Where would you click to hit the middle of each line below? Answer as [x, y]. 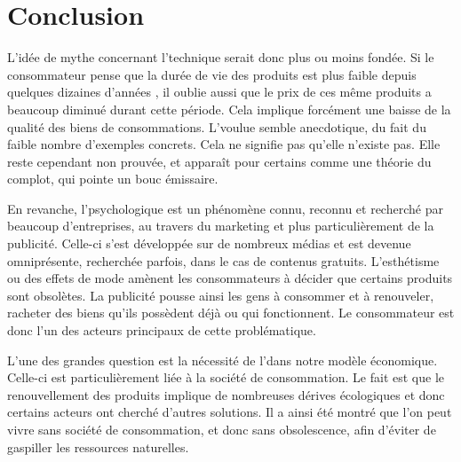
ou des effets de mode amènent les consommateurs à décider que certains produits [230, 278]
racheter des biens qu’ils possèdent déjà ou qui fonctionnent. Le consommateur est [231, 313]
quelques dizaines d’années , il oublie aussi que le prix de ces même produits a [219, 92]
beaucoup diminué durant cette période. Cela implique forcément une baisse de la [229, 109]
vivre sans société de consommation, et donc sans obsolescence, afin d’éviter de [222, 429]
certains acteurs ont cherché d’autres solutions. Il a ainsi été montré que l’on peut [230, 412]
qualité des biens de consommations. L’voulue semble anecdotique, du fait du [217, 126]
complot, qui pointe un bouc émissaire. [113, 179]
